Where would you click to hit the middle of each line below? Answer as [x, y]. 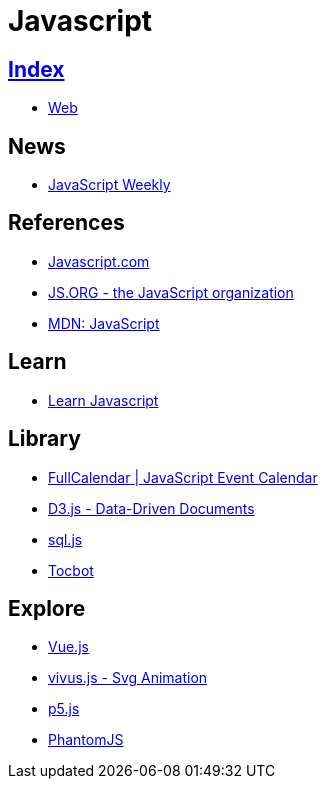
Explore [47, 608]
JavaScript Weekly [109, 185]
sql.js [65, 539]
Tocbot [71, 570]
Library [44, 439]
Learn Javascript [103, 400]
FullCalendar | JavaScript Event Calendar [183, 477]
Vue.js [68, 647]
